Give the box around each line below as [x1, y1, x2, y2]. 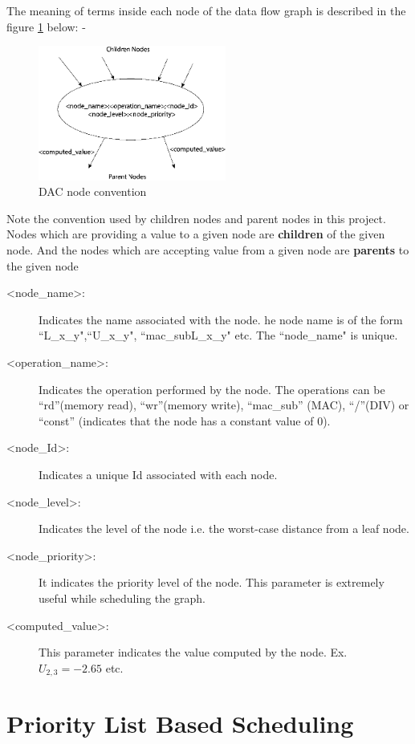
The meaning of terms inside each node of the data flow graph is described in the [6, 2, 406, 18]
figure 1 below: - [6, 18, 86, 35]
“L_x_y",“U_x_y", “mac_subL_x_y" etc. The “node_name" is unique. [39, 327, 398, 344]
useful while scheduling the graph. [39, 589, 205, 606]
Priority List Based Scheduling [6, 707, 354, 740]
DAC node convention [39, 183, 147, 200]
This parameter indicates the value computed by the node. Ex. [39, 644, 348, 661]
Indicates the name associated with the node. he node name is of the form [39, 311, 403, 327]
